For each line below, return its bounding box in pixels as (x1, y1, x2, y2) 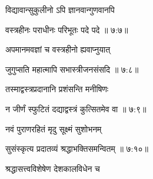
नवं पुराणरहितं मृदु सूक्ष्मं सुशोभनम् (5, 122, 102, 135)
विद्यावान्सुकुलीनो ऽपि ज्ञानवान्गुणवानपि (5, 4, 115, 15)
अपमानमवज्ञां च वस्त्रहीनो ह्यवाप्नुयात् (5, 43, 111, 56)
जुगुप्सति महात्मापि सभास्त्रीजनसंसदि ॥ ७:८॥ (5, 63, 139, 75)
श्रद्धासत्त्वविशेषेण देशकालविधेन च (5, 162, 100, 174)
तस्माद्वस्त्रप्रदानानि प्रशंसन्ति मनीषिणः (5, 83, 109, 95)
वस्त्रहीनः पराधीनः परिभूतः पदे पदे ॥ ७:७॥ (5, 23, 128, 35)
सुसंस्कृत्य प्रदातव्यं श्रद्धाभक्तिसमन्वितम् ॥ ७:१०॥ (5, 142, 148, 155)
